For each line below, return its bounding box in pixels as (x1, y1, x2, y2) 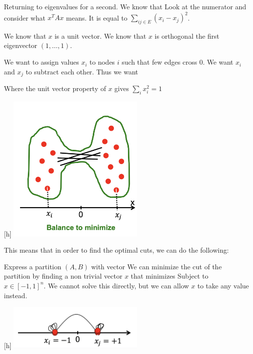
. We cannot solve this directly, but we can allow (43, 280, 189, 290)
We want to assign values (4, 57, 79, 67)
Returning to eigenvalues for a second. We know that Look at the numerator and (4, 1, 247, 11)
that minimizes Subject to (130, 271, 209, 281)
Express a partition (4, 261, 62, 271)
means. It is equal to (66, 12, 127, 23)
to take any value (197, 280, 249, 290)
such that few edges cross (122, 57, 197, 67)
